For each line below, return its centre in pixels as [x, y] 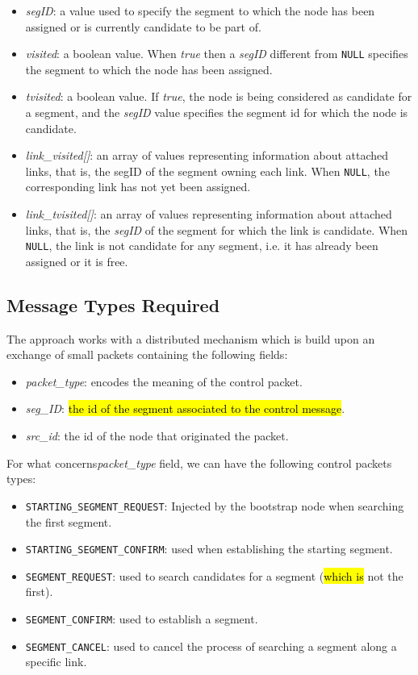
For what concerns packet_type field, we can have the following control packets [199, 462]
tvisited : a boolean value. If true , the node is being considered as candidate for [219, 96]
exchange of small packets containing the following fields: [147, 354]
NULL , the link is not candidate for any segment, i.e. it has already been [202, 246]
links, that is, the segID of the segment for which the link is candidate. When [217, 229]
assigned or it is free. [77, 261]
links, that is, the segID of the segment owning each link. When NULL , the [207, 171]
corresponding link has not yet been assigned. [138, 187]
